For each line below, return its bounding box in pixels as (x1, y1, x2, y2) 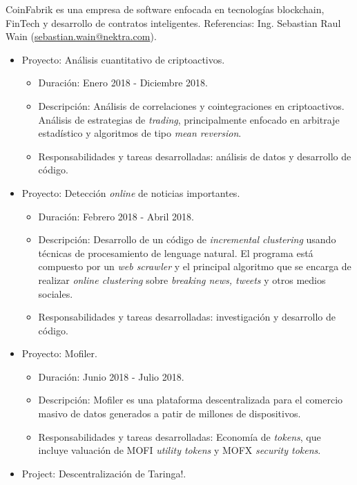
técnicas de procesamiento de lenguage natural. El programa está (38, 245, 313, 260)
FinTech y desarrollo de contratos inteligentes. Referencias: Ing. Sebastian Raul (6, 15, 341, 30)
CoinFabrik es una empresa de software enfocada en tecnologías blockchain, (6, 2, 325, 16)
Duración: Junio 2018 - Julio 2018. (38, 369, 184, 383)
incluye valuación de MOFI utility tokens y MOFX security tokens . (38, 443, 321, 457)
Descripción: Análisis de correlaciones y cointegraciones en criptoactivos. (38, 98, 345, 113)
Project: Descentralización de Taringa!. (21, 466, 186, 480)
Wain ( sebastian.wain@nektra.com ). (6, 29, 157, 44)
